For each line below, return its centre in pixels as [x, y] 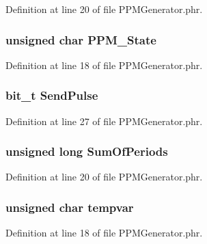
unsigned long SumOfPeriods [87, 151]
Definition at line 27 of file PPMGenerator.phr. [104, 121]
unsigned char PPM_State [81, 39]
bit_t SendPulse [52, 95]
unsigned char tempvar [70, 207]
